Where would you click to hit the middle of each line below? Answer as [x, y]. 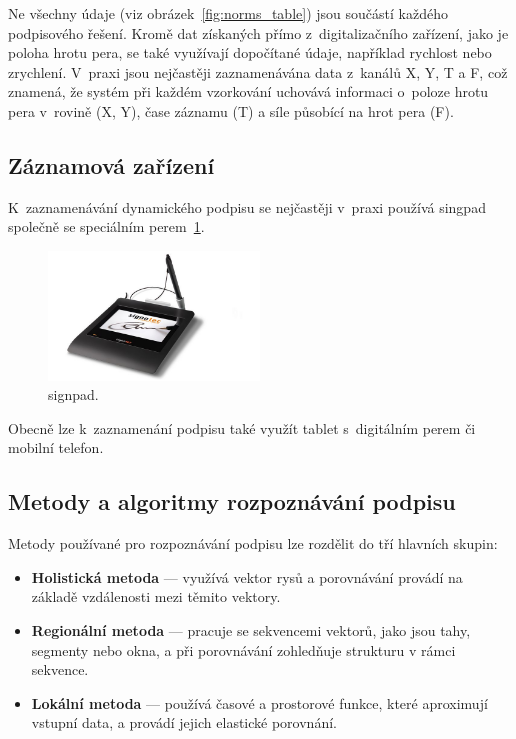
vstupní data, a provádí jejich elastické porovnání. [184, 722]
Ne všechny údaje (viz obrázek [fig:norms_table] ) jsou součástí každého [228, 13]
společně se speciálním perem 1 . [106, 226]
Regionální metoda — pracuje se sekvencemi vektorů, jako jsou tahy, [251, 629]
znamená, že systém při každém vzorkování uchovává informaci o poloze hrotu [248, 91]
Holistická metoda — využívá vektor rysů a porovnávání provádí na [247, 576]
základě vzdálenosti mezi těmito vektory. [156, 596]
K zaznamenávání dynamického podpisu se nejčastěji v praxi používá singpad [247, 206]
